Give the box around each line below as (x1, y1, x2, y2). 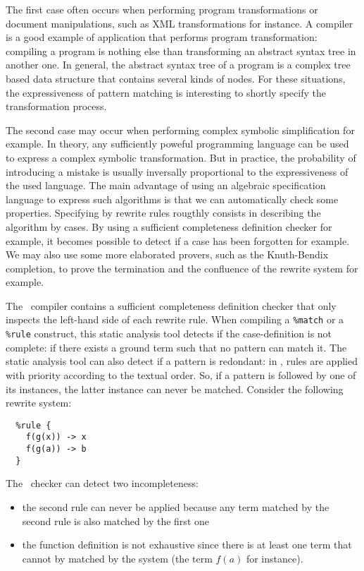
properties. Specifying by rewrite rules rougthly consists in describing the (6, 205, 321, 220)
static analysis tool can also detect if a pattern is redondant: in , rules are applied (6, 354, 358, 368)
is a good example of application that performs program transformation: (6, 30, 318, 44)
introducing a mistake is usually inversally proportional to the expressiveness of (6, 164, 349, 179)
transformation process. (6, 99, 107, 114)
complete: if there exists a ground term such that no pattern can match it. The (6, 339, 347, 354)
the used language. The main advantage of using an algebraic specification (6, 178, 326, 193)
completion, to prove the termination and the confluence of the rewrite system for (6, 260, 358, 275)
